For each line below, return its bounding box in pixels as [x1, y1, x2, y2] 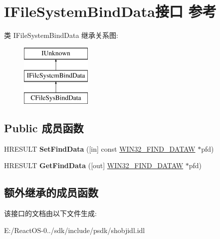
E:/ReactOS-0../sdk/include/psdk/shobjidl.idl [4, 225, 145, 235]
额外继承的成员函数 [4, 185, 98, 200]
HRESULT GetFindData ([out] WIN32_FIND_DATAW [4, 160, 184, 171]
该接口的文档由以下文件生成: [4, 208, 97, 219]
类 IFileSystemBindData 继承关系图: [4, 30, 118, 40]
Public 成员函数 [4, 120, 84, 136]
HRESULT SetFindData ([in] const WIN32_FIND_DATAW [4, 143, 196, 154]
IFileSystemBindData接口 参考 [4, 1, 217, 21]
